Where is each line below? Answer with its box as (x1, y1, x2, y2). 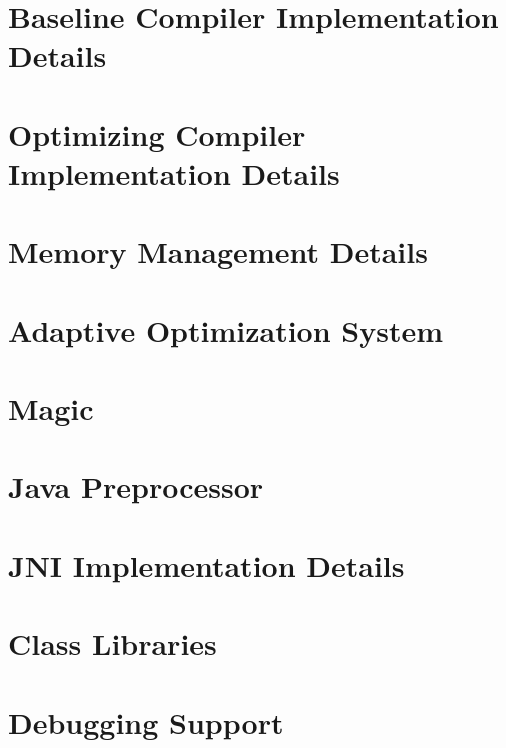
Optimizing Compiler (8, 113, 306, 154)
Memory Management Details (8, 231, 428, 272)
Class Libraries (8, 623, 217, 664)
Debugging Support (8, 701, 284, 742)
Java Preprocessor (8, 466, 264, 507)
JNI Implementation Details (8, 544, 405, 585)
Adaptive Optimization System (8, 309, 444, 350)
